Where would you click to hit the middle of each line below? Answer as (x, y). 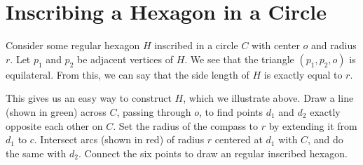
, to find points (231, 111)
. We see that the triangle (239, 59)
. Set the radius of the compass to (186, 125)
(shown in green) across (56, 111)
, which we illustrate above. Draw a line (268, 98)
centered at (239, 139)
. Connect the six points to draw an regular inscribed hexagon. (213, 153)
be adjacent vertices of (125, 59)
